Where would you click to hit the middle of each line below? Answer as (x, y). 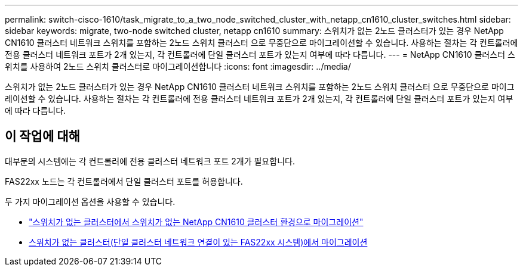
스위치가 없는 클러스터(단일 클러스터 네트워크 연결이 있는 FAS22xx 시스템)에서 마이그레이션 (198, 242)
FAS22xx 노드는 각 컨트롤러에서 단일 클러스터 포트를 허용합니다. (124, 181)
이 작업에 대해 (42, 136)
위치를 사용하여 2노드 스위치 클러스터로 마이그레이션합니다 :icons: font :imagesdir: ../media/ (178, 66)
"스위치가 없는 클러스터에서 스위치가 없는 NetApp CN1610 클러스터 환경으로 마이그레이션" (196, 222)
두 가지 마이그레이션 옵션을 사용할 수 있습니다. (90, 201)
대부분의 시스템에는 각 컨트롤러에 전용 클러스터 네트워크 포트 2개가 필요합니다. (150, 161)
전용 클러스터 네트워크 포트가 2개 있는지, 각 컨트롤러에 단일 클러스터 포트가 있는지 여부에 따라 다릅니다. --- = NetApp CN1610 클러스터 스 (260, 54)
